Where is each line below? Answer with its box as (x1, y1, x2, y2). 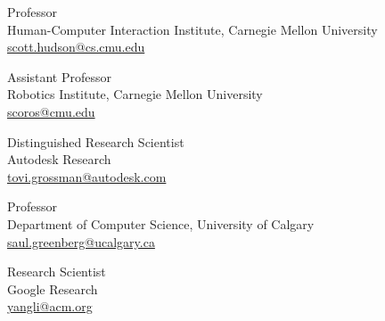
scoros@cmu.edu (7, 102, 95, 120)
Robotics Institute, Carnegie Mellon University (7, 85, 263, 103)
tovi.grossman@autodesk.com (7, 167, 167, 185)
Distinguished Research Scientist (7, 132, 184, 151)
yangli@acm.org (7, 297, 93, 316)
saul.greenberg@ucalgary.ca (7, 232, 155, 251)
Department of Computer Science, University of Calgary (7, 214, 315, 233)
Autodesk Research (7, 150, 111, 169)
